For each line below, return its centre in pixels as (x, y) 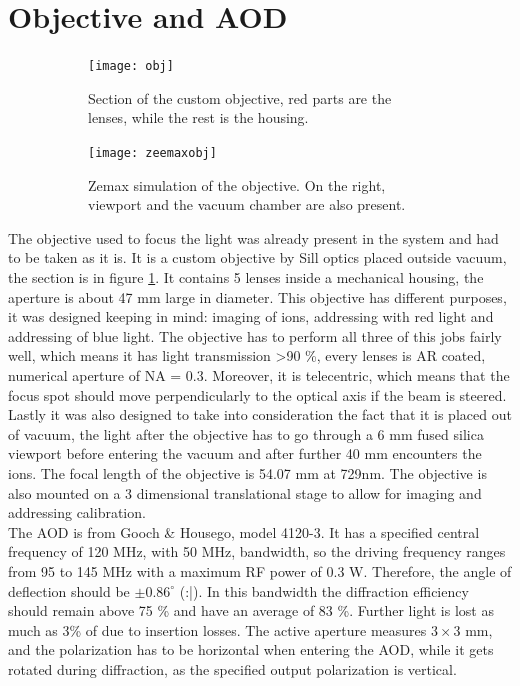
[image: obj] (131, 66)
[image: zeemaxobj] (152, 152)
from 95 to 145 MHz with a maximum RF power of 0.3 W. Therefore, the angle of (260, 570)
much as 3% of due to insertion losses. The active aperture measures (217, 629)
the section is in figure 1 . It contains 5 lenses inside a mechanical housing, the (246, 277)
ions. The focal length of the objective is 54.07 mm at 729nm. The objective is (247, 472)
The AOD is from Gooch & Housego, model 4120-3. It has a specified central (244, 531)
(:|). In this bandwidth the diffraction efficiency (324, 590)
